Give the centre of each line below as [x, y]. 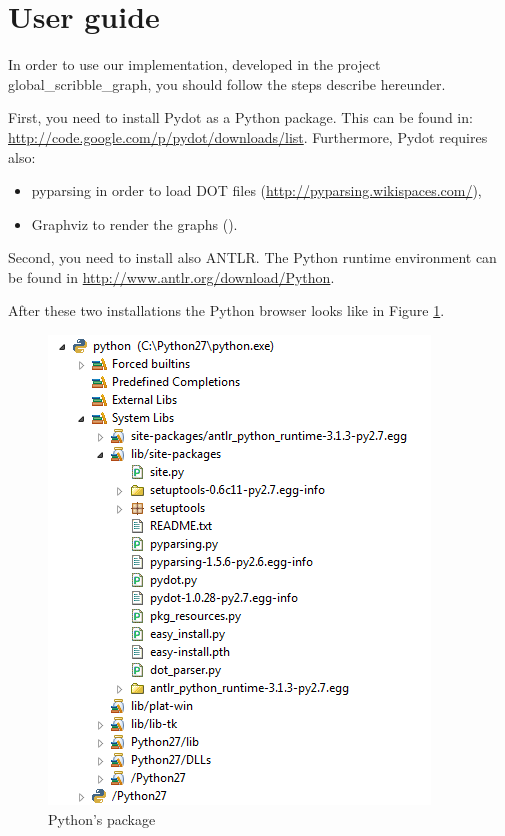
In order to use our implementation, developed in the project [194, 64]
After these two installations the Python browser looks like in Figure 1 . [226, 310]
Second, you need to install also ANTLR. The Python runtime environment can [252, 257]
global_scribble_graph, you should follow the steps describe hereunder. [227, 83]
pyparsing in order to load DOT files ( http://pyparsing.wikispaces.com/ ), [256, 190]
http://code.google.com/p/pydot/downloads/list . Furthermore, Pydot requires [248, 136]
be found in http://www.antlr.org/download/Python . [171, 276]
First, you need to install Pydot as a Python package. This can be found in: [240, 117]
